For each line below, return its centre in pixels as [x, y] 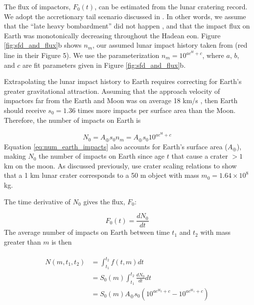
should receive [25, 110]
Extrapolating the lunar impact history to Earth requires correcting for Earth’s [123, 81]
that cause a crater [200, 156]
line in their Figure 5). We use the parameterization [82, 55]
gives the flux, [104, 201]
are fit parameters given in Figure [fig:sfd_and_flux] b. [104, 65]
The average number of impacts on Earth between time [87, 232]
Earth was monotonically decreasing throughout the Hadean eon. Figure [112, 35]
